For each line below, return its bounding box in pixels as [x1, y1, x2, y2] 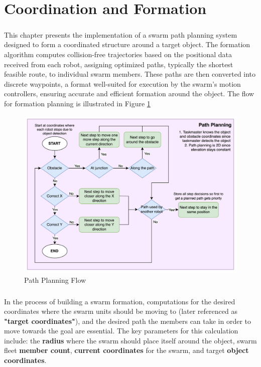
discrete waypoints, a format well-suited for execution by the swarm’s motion [4, 78, 241, 89]
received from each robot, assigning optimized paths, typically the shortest [4, 59, 233, 69]
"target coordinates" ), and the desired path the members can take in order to [4, 315, 251, 326]
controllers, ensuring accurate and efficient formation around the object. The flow [4, 88, 254, 99]
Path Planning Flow [24, 274, 86, 285]
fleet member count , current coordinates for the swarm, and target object [4, 345, 249, 355]
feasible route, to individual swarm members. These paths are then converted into [4, 69, 256, 79]
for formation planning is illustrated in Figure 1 [4, 98, 151, 108]
